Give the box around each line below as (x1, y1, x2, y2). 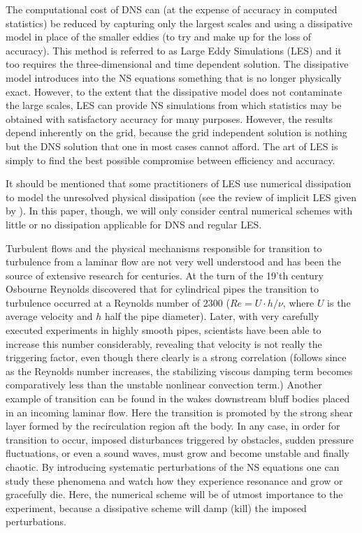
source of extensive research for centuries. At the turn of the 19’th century (6, 268, 324, 282)
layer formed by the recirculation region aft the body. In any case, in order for (6, 418, 340, 433)
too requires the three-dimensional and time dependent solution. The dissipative (6, 57, 349, 71)
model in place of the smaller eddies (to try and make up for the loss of (6, 29, 312, 44)
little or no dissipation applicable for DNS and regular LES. (6, 217, 262, 231)
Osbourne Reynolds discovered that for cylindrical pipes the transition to (6, 282, 319, 296)
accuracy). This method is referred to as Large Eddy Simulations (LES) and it (6, 43, 342, 57)
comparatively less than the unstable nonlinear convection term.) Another (6, 377, 322, 392)
